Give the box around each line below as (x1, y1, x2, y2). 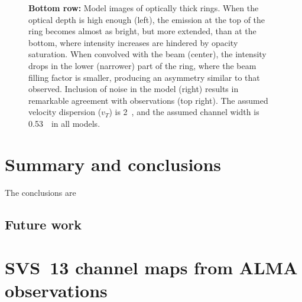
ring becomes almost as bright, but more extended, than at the (28, 25, 256, 37)
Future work (5, 215, 82, 233)
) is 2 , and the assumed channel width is (109, 106, 259, 118)
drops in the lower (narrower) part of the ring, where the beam (28, 59, 256, 71)
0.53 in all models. (28, 117, 100, 129)
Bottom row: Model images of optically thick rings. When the (28, 2, 259, 14)
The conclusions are (5, 186, 76, 198)
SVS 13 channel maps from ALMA (5, 255, 298, 280)
